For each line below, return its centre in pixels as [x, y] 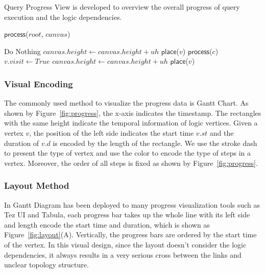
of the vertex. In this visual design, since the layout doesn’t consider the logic [125, 244]
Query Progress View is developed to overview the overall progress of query [122, 7]
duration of [22, 143]
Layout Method [37, 185]
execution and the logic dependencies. [63, 17]
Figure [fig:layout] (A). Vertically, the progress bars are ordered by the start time [130, 234]
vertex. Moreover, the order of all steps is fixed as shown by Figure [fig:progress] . [131, 163]
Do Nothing [22, 51]
